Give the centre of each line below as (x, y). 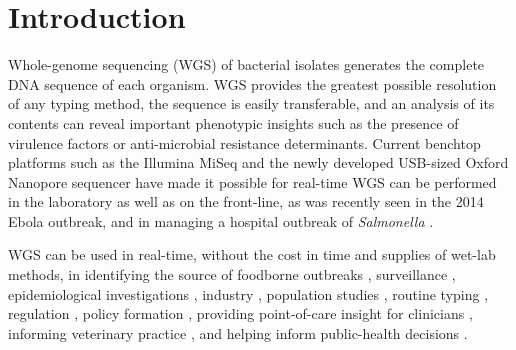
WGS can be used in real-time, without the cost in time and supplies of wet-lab (252, 254)
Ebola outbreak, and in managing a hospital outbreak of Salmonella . (221, 220)
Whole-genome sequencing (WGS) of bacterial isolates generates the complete (246, 64)
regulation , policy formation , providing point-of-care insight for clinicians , (240, 313)
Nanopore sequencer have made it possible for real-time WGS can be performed (252, 181)
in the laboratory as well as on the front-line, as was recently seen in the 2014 (246, 201)
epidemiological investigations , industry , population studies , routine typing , (248, 293)
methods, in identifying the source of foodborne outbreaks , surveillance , (232, 274)
